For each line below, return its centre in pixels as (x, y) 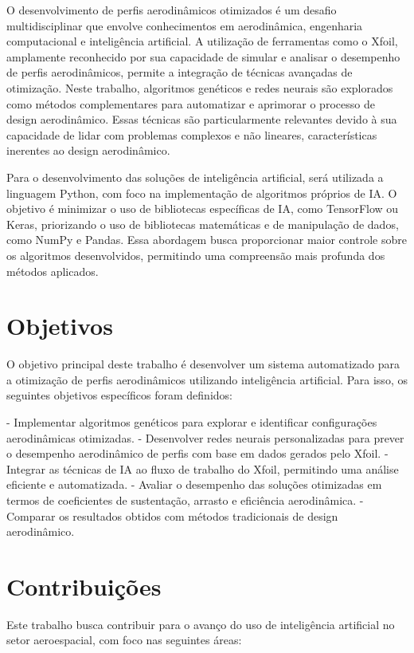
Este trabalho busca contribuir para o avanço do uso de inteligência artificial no (201, 624)
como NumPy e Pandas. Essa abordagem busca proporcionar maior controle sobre (207, 240)
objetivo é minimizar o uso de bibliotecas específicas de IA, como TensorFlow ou (203, 208)
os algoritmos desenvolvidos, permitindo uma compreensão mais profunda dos (196, 255)
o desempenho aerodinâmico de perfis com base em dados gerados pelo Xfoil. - (197, 453)
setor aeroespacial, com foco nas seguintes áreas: (124, 640)
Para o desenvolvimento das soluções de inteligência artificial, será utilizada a (195, 177)
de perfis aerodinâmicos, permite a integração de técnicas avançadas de (180, 72)
